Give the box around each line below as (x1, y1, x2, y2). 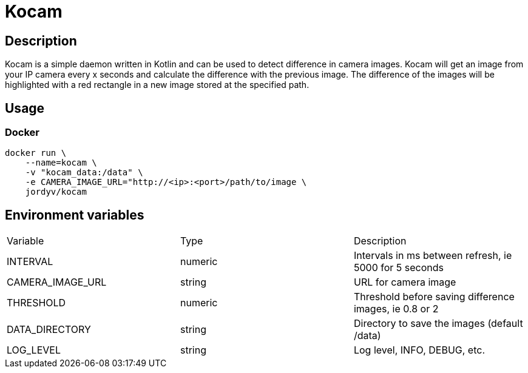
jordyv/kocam (25, 187, 87, 197)
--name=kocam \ (25, 158, 97, 168)
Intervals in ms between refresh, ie (353, 249, 512, 262)
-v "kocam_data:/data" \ (25, 167, 143, 178)
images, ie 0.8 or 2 (353, 303, 439, 315)
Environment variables (5, 207, 144, 223)
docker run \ (5, 148, 67, 158)
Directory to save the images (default (353, 317, 523, 330)
